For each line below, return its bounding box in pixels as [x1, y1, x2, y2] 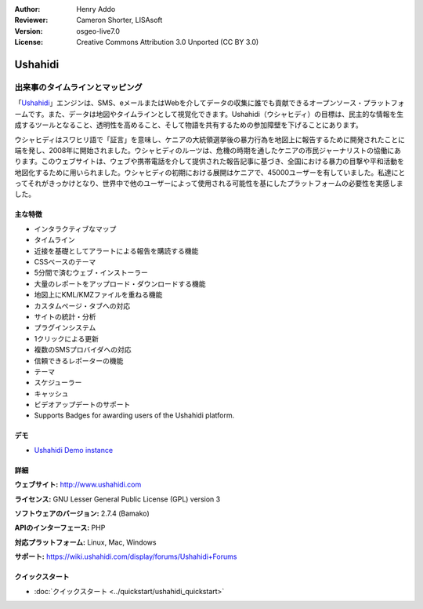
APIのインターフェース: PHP [14, 523, 106, 533]
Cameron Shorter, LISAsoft [76, 16, 163, 25]
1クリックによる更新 [34, 334, 99, 343]
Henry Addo [76, 5, 116, 13]
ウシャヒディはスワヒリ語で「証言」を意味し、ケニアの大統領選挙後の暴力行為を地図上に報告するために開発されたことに [14, 134, 406, 144]
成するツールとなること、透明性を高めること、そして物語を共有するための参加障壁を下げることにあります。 [14, 120, 363, 129]
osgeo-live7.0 [76, 26, 121, 35]
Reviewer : [14, 16, 49, 25]
